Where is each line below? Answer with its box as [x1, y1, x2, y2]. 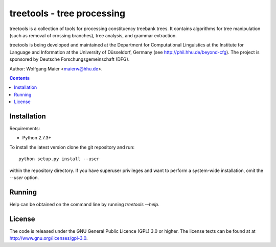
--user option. [9, 174, 39, 181]
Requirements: [9, 125, 40, 131]
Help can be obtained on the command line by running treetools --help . [9, 201, 159, 207]
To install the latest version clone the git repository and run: [9, 144, 135, 150]
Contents [9, 75, 30, 81]
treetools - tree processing [9, 8, 126, 19]
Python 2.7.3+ [22, 135, 52, 141]
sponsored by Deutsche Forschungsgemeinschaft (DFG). [9, 56, 130, 62]
